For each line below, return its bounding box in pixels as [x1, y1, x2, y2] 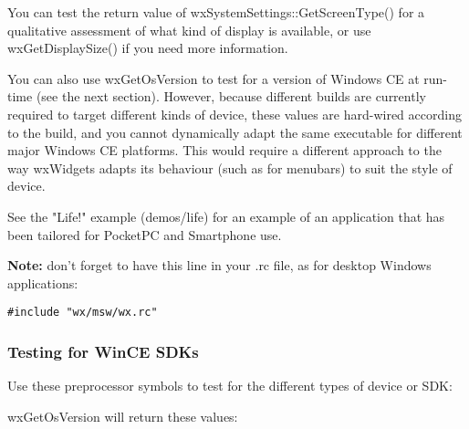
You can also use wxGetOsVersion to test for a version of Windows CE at [7, 68, 420, 88]
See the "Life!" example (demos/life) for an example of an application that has [7, 206, 445, 225]
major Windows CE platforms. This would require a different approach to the [7, 141, 442, 160]
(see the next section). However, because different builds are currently [36, 87, 426, 106]
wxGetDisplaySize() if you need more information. [7, 38, 288, 58]
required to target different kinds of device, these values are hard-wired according [7, 104, 462, 123]
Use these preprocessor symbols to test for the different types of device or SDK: [7, 376, 453, 395]
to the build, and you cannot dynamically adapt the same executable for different [7, 122, 463, 141]
